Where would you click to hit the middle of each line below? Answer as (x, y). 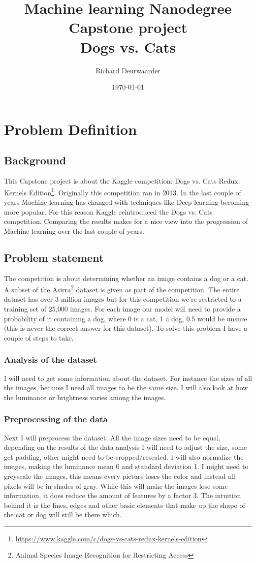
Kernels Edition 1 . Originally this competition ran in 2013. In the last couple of (123, 191)
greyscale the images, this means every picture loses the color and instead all (120, 476)
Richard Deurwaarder (128, 70)
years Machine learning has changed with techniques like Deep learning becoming (127, 202)
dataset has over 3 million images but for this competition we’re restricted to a (123, 299)
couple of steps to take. (39, 337)
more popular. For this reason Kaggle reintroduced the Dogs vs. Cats (108, 211)
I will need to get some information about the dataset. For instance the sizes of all (128, 378)
